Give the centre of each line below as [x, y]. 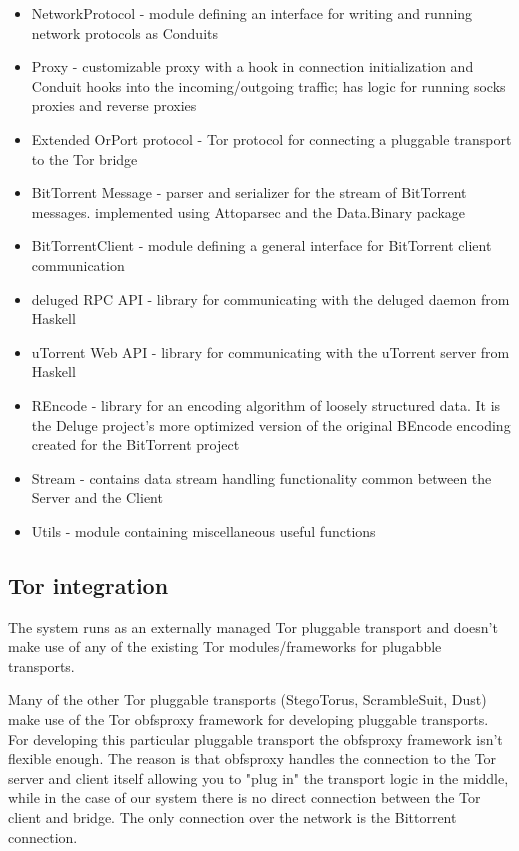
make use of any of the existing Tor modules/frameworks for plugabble [225, 646]
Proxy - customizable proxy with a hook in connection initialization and [252, 66]
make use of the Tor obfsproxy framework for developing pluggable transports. [248, 719]
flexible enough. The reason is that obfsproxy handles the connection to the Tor [252, 758]
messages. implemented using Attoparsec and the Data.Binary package [248, 211]
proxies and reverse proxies [114, 105]
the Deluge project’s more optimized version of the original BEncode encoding [271, 424]
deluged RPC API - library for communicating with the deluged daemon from [270, 298]
